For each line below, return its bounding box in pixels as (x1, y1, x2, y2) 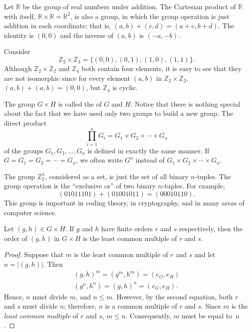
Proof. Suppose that (4, 249, 64, 259)
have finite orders (101, 223, 153, 234)
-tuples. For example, (162, 181, 225, 191)
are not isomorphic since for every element (4, 73, 130, 83)
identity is (4, 30, 34, 40)
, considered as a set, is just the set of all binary (45, 171, 189, 181)
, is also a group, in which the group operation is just (70, 11, 230, 21)
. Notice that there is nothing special (130, 98, 240, 109)
